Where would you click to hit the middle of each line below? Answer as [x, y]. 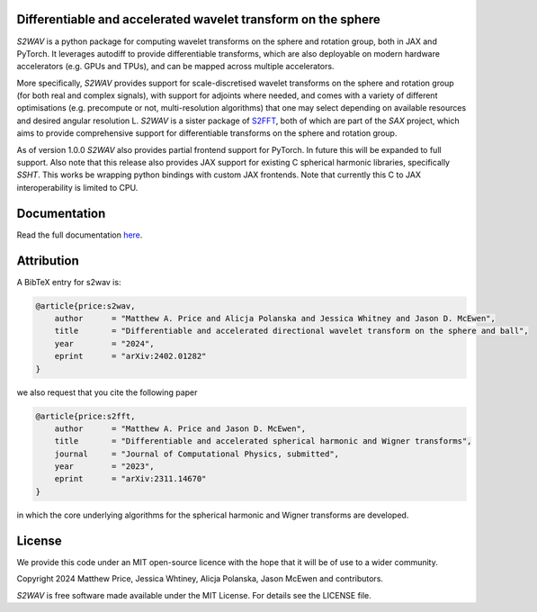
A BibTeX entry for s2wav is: [69, 282]
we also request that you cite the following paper [107, 392]
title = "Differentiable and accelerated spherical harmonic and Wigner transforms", [263, 441]
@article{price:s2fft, [85, 416]
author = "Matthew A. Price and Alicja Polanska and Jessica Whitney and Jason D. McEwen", [275, 318]
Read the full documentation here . [80, 235]
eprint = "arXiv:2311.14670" [130, 479]
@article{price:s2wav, [85, 306]
